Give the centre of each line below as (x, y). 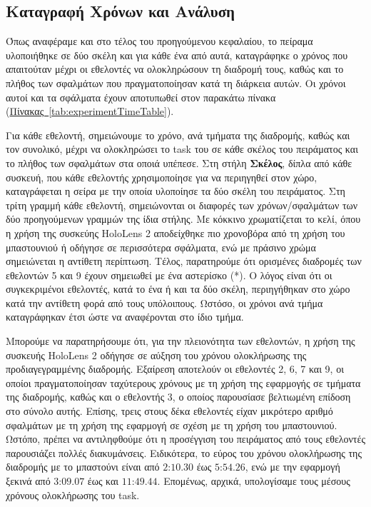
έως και (103, 481)
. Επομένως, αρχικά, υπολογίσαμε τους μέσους (254, 481)
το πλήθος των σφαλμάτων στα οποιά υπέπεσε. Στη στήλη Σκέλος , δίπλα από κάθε (179, 162)
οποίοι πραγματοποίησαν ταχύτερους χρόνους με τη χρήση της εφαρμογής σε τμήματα (183, 382)
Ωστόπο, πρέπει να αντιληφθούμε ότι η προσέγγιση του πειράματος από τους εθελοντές (185, 439)
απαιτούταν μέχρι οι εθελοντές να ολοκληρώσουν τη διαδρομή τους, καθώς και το (175, 69)
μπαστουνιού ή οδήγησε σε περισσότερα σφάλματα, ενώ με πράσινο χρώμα (161, 247)
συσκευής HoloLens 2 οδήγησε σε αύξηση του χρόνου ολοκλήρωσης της (156, 355)
